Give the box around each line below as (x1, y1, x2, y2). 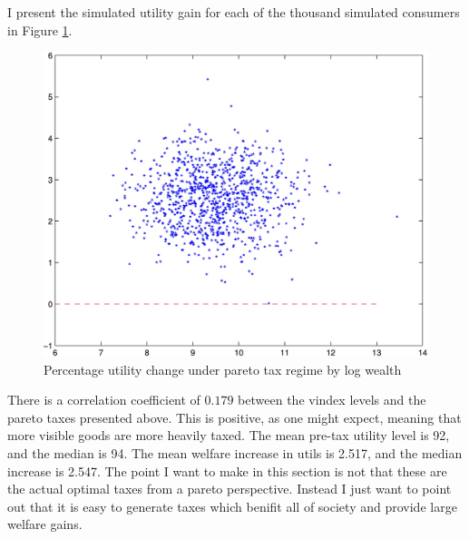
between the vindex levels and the (238, 390, 426, 409)
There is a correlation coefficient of (7, 390, 200, 409)
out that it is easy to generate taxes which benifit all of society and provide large (7, 496, 457, 515)
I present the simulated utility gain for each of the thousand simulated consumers (7, 3, 460, 21)
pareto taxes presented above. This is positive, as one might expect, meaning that (7, 407, 462, 426)
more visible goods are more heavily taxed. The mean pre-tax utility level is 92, (7, 426, 450, 445)
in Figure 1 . (7, 20, 73, 39)
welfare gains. (7, 514, 83, 534)
